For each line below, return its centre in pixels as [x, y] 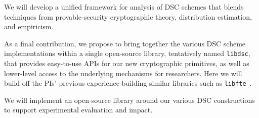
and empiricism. [29, 26]
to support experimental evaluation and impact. [78, 110]
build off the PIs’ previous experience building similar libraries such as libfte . [128, 83]
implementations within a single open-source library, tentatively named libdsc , [127, 53]
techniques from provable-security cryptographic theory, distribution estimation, [128, 16]
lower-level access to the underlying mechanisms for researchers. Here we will [123, 73]
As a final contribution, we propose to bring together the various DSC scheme [125, 43]
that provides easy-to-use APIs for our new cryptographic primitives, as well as [127, 63]
